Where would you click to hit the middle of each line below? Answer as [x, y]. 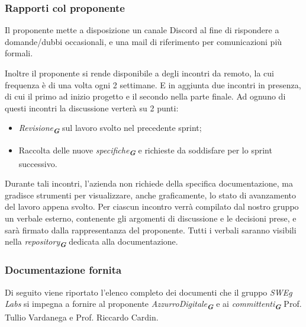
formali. [19, 53]
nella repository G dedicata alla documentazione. [91, 242]
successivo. [38, 163]
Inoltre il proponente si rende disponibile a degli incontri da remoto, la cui [139, 73]
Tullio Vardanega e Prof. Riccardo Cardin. [82, 317]
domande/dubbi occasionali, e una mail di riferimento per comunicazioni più [144, 41]
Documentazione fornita [63, 270]
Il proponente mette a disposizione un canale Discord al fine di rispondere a [142, 30]
